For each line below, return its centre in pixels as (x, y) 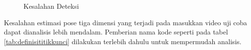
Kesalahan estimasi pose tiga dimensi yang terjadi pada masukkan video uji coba (125, 22)
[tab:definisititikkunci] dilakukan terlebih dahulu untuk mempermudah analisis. (123, 41)
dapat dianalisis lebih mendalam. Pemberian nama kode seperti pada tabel (116, 32)
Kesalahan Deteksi (51, 6)
